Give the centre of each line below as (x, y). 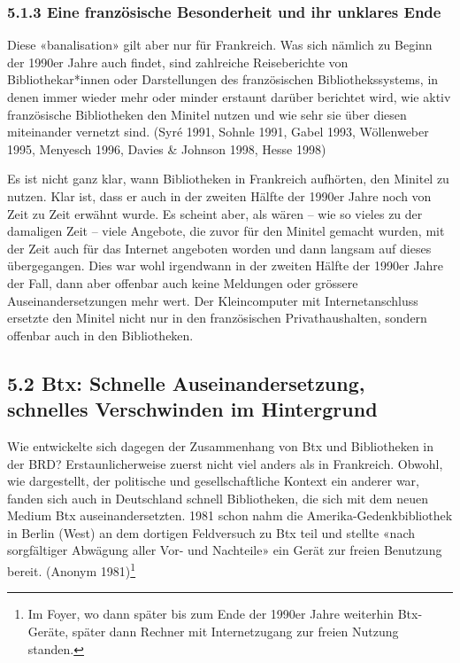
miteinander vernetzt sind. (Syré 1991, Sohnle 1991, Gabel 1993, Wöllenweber (218, 132)
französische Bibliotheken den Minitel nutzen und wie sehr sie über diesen (207, 114)
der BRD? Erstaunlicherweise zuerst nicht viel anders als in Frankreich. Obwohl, (225, 463)
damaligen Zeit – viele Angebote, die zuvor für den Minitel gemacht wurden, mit (226, 231)
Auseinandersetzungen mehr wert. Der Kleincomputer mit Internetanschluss (213, 300)
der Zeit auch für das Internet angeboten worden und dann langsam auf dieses (219, 248)
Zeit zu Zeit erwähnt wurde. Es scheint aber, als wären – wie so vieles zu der (215, 213)
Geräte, (48, 631)
